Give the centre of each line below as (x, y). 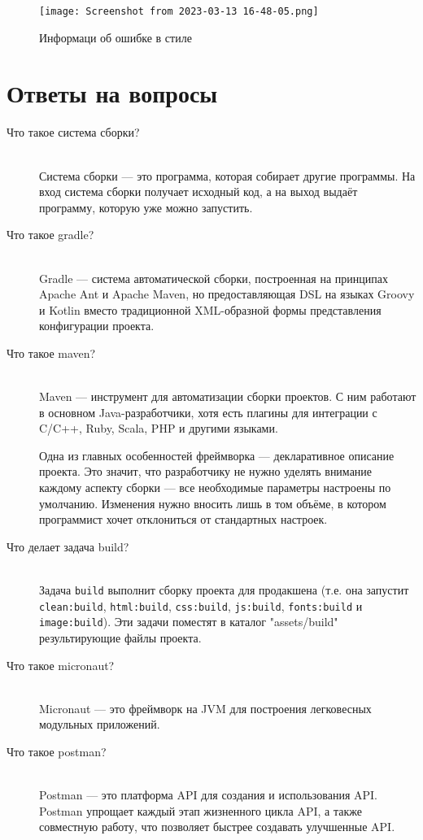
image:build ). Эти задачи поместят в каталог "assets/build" (189, 622)
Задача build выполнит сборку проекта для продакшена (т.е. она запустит (224, 590)
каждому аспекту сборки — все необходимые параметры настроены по (215, 487)
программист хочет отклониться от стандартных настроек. (183, 519)
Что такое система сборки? (73, 132)
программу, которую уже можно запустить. (146, 207)
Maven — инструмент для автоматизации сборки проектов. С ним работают (228, 396)
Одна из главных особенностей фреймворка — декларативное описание (217, 455)
